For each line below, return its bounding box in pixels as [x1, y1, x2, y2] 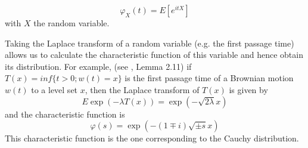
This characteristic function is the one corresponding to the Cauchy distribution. [5, 132, 299, 144]
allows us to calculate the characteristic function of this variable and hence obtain [5, 48, 303, 61]
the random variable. [33, 17, 110, 29]
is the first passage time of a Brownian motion [125, 72, 294, 84]
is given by [229, 83, 268, 95]
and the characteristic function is [5, 107, 125, 120]
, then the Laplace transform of [85, 83, 200, 95]
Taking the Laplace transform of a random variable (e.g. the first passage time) [5, 36, 294, 49]
